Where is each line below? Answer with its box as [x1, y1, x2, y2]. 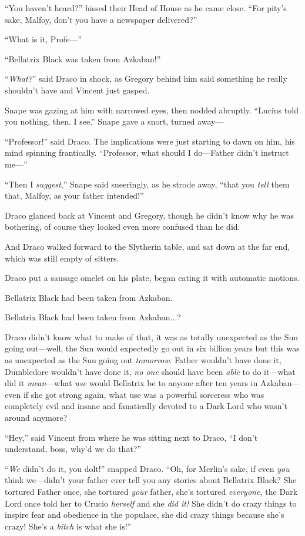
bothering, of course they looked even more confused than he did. [5, 220, 240, 233]
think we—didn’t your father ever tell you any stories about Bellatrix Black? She [5, 474, 297, 486]
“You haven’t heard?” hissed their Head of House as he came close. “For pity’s [5, 2, 287, 14]
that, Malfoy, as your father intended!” [5, 189, 144, 202]
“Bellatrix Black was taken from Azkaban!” [5, 52, 161, 65]
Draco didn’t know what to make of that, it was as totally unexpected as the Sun [5, 330, 299, 343]
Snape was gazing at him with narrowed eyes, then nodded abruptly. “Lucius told [5, 103, 299, 116]
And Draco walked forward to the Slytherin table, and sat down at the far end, [5, 240, 290, 252]
